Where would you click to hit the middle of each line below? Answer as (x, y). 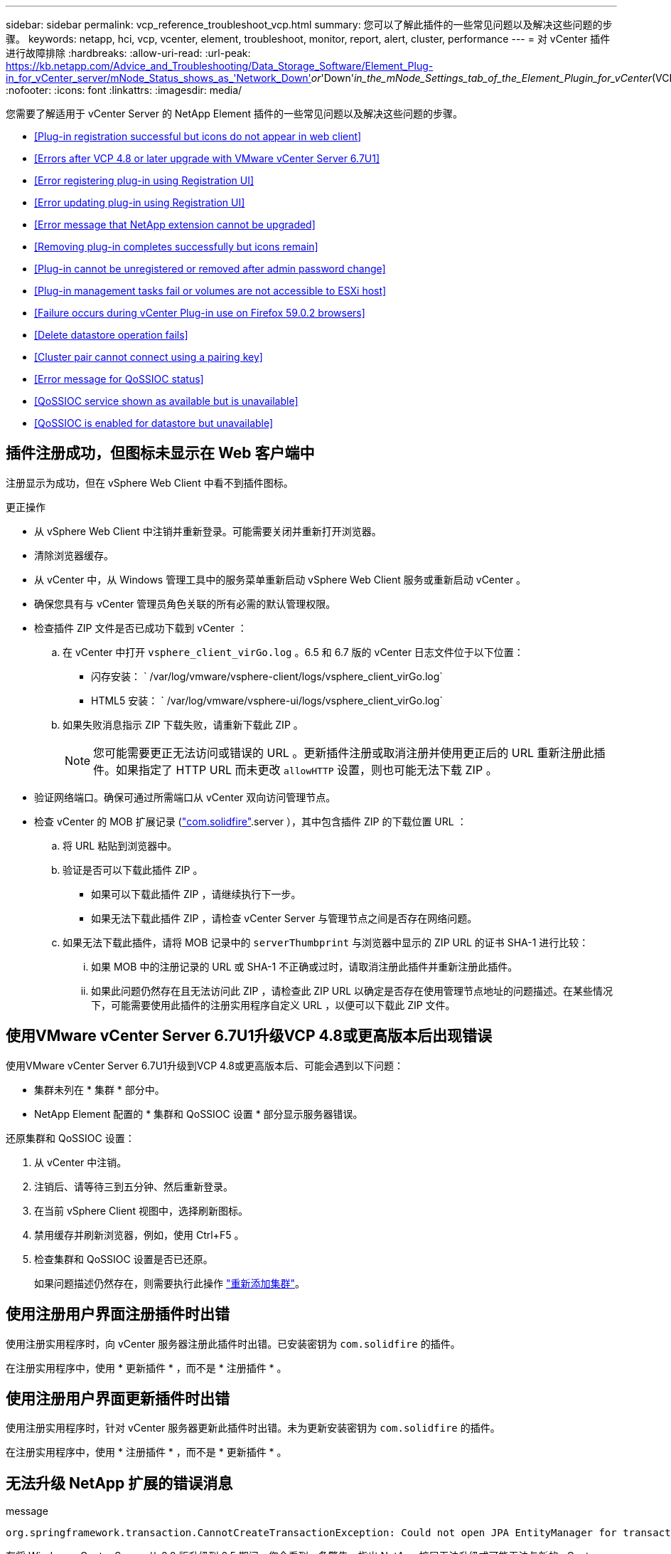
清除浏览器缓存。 (74, 555)
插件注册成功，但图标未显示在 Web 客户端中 (160, 453)
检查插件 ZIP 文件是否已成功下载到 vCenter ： (141, 628)
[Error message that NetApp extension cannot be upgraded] (175, 224)
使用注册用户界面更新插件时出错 (118, 1398)
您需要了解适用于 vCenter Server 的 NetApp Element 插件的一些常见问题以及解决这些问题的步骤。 (235, 113)
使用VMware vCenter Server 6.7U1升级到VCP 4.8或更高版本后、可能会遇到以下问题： (205, 1065)
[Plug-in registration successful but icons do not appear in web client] (198, 136)
